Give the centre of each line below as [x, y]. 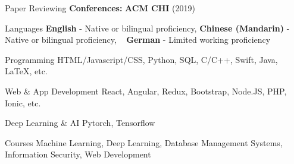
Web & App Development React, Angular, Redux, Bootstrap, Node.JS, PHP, [146, 91]
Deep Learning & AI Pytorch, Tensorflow [80, 123]
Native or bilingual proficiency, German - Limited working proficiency [138, 40]
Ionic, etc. [23, 102]
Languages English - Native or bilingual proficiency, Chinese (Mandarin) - [147, 28]
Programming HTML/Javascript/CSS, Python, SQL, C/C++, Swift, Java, [141, 59]
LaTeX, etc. [26, 71]
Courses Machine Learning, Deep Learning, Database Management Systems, [144, 142]
